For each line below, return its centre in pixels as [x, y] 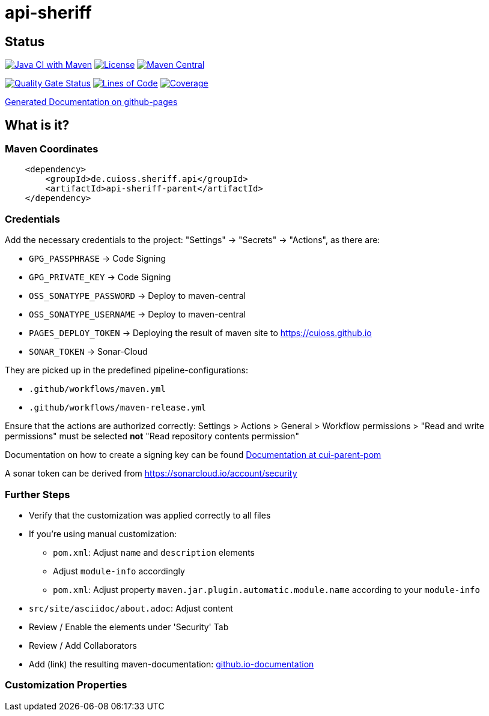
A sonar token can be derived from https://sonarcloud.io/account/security [151, 474]
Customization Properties [66, 685]
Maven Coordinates [52, 149]
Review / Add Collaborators [83, 645]
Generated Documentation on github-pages [91, 102]
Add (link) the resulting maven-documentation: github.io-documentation [172, 664]
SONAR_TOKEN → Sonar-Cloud [88, 352]
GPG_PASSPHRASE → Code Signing [98, 259]
